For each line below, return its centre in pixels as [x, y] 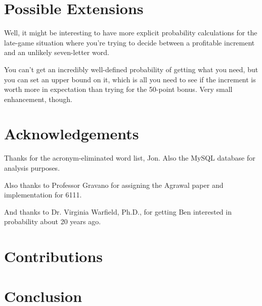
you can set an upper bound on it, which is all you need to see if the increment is [130, 79]
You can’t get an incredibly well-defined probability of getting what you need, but [131, 69]
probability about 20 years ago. [53, 221]
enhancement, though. [38, 99]
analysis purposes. [32, 168]
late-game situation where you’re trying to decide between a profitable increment [129, 42]
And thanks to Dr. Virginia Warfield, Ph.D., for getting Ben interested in [118, 211]
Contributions [54, 256]
